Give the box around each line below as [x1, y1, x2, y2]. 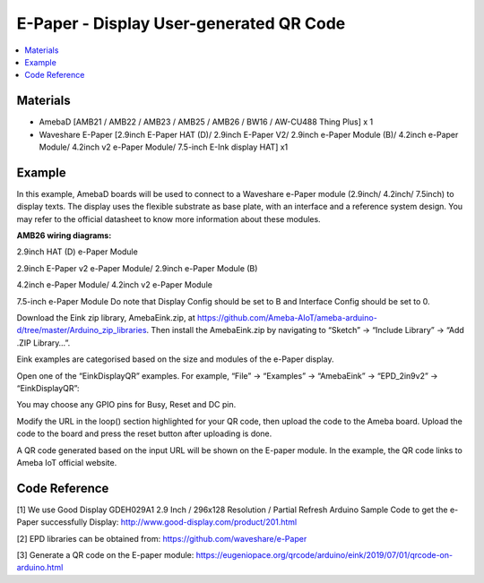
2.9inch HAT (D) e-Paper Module [16, 246, 138, 257]
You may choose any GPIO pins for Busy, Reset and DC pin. [16, 399, 237, 410]
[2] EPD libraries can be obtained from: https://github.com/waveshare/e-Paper [16, 533, 307, 544]
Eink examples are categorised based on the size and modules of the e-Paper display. [16, 354, 334, 364]
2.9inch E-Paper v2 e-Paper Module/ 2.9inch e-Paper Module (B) [16, 262, 258, 273]
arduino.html [16, 562, 64, 573]
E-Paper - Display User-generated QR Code [16, 13, 346, 33]
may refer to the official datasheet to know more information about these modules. [16, 213, 322, 224]
